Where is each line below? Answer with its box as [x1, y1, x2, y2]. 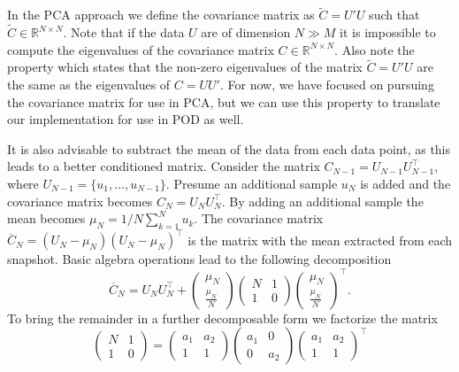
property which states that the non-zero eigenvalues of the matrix [7, 58, 363, 76]
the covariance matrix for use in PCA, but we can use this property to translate [7, 92, 440, 111]
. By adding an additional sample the [221, 191, 424, 210]
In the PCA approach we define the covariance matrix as [7, 5, 315, 24]
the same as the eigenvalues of [7, 75, 171, 94]
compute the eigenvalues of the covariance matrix [7, 40, 274, 58]
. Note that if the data [63, 23, 185, 42]
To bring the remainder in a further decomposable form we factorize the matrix [7, 308, 438, 327]
